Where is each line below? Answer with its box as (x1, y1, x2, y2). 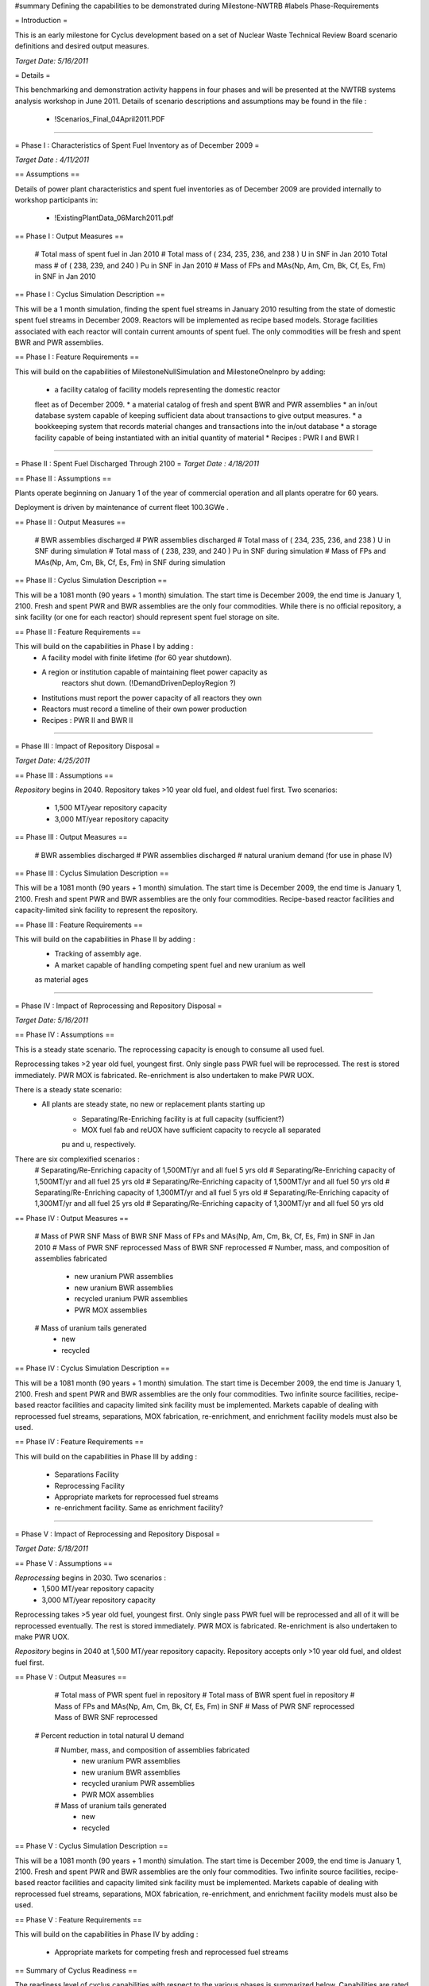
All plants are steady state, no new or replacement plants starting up (41, 1099, 265, 1109)
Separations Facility (54, 1470, 119, 1479)
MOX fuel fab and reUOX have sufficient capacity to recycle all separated (81, 1125, 321, 1135)
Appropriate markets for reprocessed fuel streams (54, 1492, 218, 1501)
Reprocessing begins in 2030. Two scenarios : (14, 1573, 167, 1582)
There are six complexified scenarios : (14, 1154, 140, 1164)
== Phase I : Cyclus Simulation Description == (14, 290, 166, 299)
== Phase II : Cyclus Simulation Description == (14, 576, 168, 585)
